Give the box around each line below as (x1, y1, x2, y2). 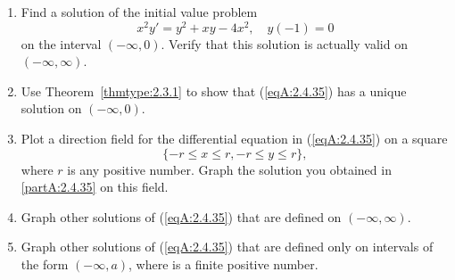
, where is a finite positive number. (128, 255, 318, 274)
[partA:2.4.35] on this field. (21, 177, 169, 196)
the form (21, 255, 69, 274)
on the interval (21, 34, 102, 53)
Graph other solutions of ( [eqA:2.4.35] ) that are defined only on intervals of (21, 237, 434, 256)
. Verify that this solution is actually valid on (161, 34, 408, 53)
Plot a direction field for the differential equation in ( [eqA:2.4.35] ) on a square (21, 129, 448, 148)
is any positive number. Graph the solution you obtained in (67, 160, 392, 178)
